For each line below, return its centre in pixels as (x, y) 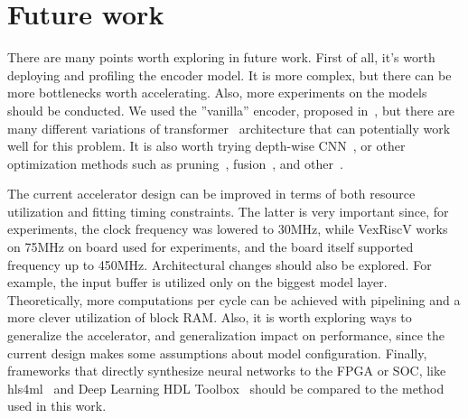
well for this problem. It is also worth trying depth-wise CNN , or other (206, 146)
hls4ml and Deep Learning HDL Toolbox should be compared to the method (226, 388)
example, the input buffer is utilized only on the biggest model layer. (197, 282)
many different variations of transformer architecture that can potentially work (229, 128)
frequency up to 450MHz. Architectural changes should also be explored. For (220, 264)
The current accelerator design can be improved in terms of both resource (211, 194)
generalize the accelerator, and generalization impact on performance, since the (226, 335)
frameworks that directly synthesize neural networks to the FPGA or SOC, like (227, 371)
